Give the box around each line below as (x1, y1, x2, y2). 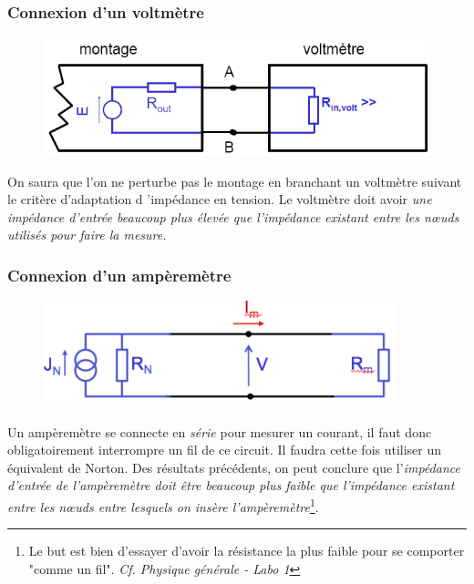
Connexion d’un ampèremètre (7, 263, 232, 286)
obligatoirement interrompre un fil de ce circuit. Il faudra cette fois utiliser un (7, 440, 442, 459)
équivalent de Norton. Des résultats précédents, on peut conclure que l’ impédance (7, 457, 460, 476)
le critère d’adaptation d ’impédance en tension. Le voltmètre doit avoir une (7, 190, 432, 209)
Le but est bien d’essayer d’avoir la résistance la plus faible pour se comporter (28, 541, 465, 560)
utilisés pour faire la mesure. (7, 225, 167, 244)
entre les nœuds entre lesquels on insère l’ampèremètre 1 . (7, 495, 319, 516)
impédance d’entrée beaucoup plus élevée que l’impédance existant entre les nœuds (7, 207, 459, 226)
